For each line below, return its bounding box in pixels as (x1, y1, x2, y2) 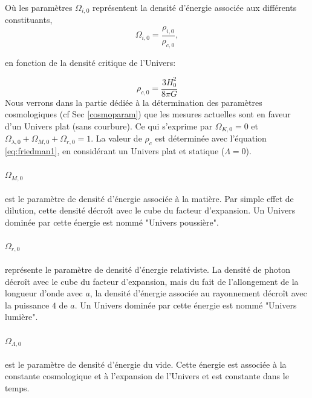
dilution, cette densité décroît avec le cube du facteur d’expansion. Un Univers (5, 204, 296, 217)
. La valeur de (91, 132, 142, 145)
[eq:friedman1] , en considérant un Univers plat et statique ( (5, 145, 225, 157)
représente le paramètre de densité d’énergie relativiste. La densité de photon (5, 263, 291, 275)
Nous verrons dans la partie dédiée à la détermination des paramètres (5, 96, 262, 108)
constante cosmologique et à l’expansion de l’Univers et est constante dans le (5, 370, 289, 382)
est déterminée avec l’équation (155, 132, 267, 145)
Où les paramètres (5, 1, 73, 13)
